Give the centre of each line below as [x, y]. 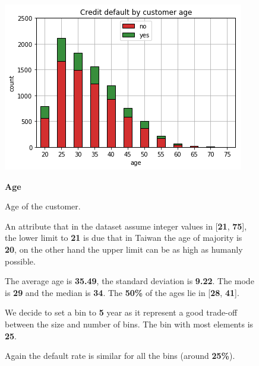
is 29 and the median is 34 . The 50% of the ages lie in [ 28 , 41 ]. [122, 292]
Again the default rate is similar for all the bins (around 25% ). [120, 356]
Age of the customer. [43, 206]
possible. [20, 261]
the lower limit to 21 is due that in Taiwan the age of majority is [124, 238]
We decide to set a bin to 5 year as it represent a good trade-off [121, 312]
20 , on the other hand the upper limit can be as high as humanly [124, 249]
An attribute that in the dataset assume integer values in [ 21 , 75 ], [126, 226]
